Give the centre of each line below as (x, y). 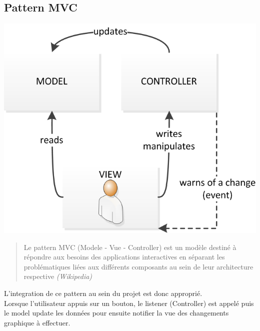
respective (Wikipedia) (58, 276)
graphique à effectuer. (37, 322)
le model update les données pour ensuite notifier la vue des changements (116, 313)
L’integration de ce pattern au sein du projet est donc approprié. (103, 293)
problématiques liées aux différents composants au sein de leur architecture (138, 266)
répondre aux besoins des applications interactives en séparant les (124, 257)
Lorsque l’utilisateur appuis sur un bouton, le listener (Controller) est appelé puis (129, 303)
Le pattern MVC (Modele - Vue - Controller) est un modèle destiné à (130, 247)
